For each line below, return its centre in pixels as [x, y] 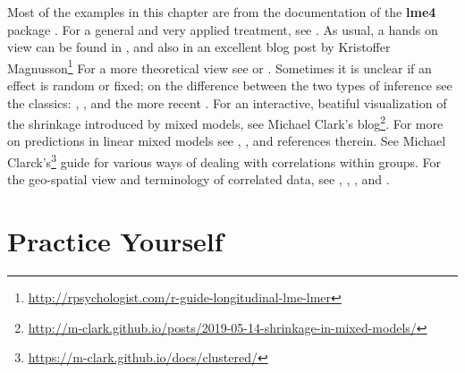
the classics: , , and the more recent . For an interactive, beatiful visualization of [227, 102]
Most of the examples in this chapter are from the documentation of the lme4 [222, 12]
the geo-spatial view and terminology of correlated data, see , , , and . [199, 179]
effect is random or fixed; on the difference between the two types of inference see [230, 85]
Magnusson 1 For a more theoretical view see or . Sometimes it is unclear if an [220, 66]
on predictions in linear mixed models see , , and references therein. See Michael [227, 141]
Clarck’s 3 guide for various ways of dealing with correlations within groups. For [224, 161]
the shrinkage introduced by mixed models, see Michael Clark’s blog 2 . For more [225, 122]
